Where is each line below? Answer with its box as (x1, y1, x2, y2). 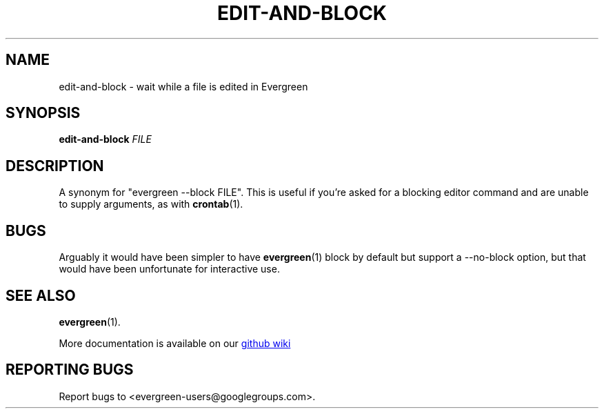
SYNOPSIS (6, 104, 81, 122)
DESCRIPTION (6, 157, 104, 175)
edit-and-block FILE (59, 133, 152, 146)
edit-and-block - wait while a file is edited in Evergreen (59, 80, 308, 92)
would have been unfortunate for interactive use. (59, 263, 280, 275)
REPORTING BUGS (6, 361, 134, 379)
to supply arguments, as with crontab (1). (59, 198, 243, 210)
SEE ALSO (6, 286, 76, 304)
